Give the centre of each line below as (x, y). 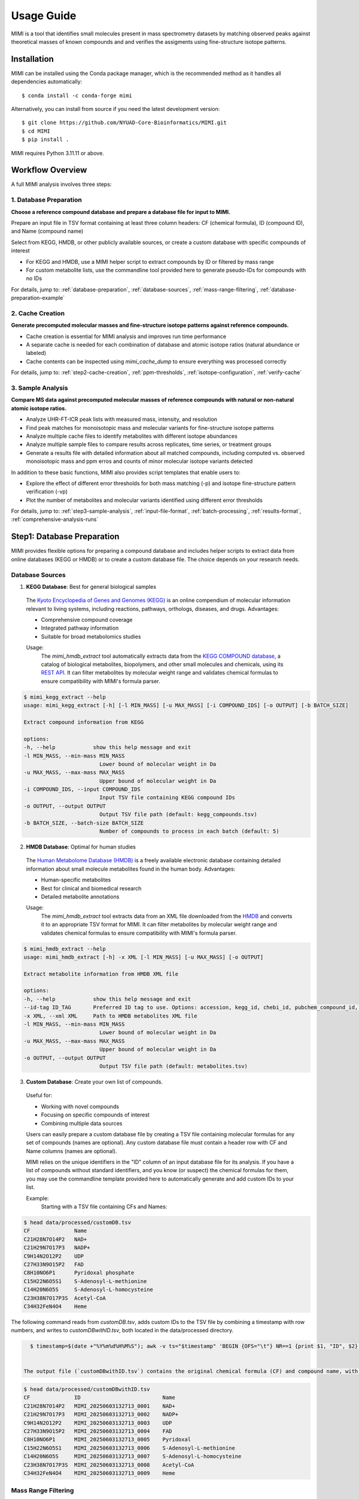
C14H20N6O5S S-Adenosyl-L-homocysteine (89, 1290)
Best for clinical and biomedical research (91, 888)
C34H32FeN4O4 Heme (55, 1306)
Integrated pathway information (80, 628)
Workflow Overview (49, 170)
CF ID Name (100, 1398)
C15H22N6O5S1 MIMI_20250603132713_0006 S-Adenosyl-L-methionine (130, 1448)
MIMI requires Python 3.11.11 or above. (57, 153)
